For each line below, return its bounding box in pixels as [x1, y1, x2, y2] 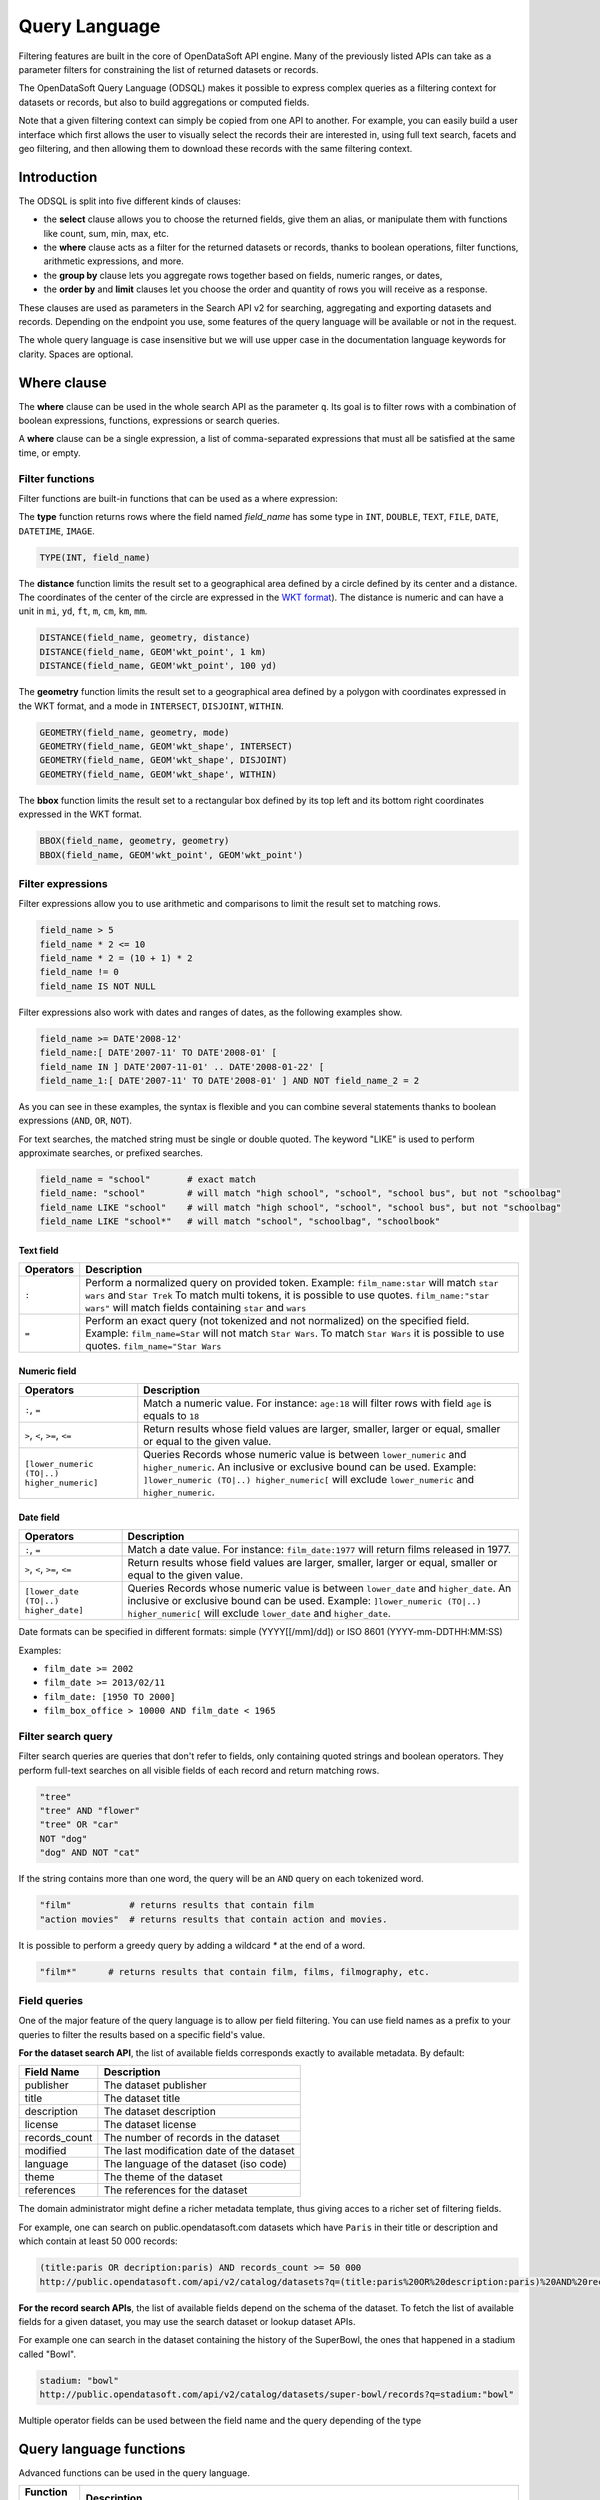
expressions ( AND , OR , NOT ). [18, 1115, 133, 1127]
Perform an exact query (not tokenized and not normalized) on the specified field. [85, 1314, 470, 1328]
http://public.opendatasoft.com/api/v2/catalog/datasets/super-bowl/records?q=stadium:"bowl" [39, 2389, 515, 2400]
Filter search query [18, 1729, 114, 1743]
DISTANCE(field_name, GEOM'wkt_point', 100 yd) [39, 660, 277, 672]
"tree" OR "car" [39, 1819, 120, 1830]
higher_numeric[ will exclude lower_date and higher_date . [127, 1606, 392, 1620]
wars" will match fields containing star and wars [85, 1301, 307, 1315]
